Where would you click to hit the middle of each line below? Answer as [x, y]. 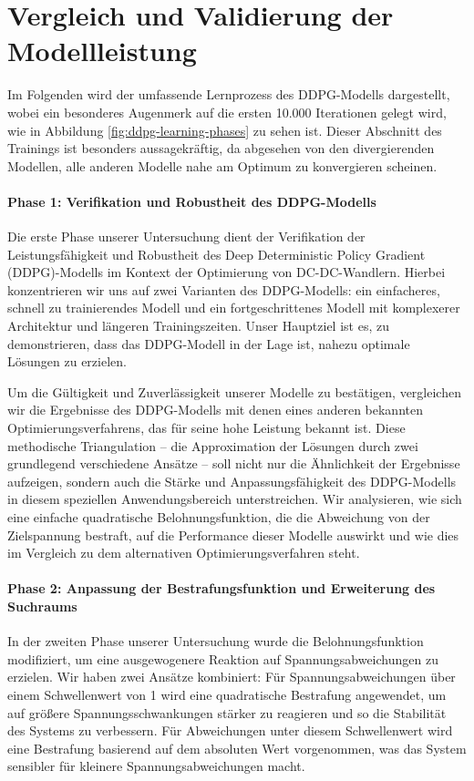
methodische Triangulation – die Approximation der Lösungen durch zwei [213, 445]
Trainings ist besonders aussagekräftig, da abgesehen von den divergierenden [221, 148]
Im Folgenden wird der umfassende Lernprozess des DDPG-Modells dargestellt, [229, 94]
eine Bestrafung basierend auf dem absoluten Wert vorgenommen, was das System [237, 748]
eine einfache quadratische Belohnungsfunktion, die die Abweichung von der [219, 516]
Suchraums [42, 606]
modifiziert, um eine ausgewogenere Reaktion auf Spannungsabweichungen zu [223, 658]
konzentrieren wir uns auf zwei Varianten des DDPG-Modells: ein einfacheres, [224, 289]
